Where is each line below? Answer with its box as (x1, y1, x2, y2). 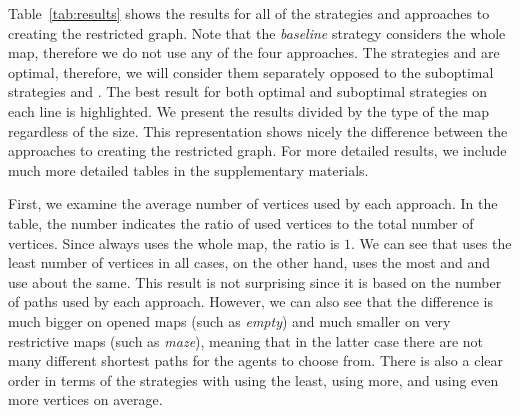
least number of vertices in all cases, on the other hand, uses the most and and (8, 252, 491, 273)
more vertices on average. (8, 389, 163, 410)
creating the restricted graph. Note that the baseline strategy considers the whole (8, 22, 506, 43)
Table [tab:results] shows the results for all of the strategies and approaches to (8, 3, 490, 23)
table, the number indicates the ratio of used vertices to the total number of (8, 212, 474, 233)
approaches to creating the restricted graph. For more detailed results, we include (8, 140, 507, 161)
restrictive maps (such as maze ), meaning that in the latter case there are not (8, 330, 484, 351)
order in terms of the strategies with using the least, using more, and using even (8, 369, 499, 390)
